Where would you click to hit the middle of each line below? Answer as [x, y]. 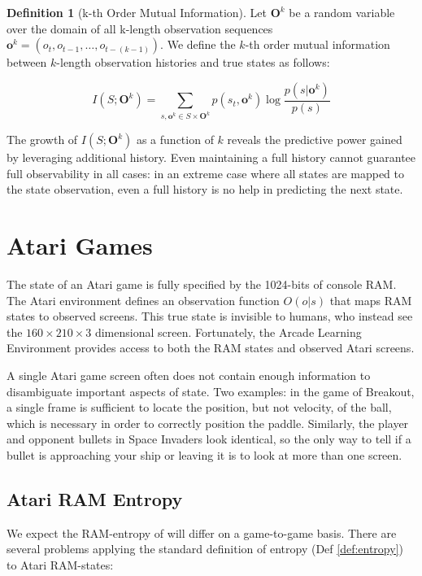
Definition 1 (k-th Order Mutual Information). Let [137, 12]
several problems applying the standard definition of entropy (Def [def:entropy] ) [205, 549]
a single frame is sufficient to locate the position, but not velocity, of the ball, [199, 407]
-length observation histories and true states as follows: [193, 62]
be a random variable [342, 12]
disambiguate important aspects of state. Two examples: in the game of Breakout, [211, 391]
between [27, 62]
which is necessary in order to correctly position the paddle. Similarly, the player [208, 423]
